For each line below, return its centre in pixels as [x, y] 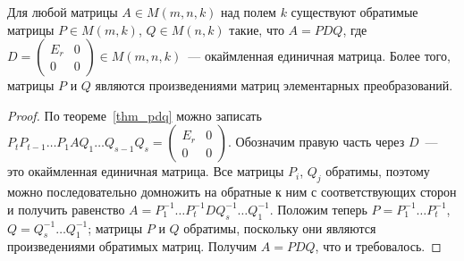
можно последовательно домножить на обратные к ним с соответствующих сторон [232, 192]
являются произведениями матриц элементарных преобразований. [274, 85]
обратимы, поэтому [378, 171]
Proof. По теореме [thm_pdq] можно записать [135, 115]
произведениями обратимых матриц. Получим [132, 246]
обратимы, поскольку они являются [280, 227]
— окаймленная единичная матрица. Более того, [319, 56]
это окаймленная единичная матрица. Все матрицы [146, 171]
